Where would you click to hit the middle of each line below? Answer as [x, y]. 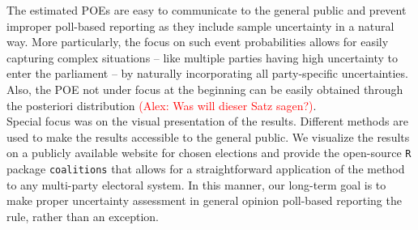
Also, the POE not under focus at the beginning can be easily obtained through [205, 89]
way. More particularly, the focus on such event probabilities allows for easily [198, 42]
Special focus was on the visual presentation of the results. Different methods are [207, 121]
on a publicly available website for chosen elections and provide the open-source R [209, 153]
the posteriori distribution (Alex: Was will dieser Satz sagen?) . [162, 105]
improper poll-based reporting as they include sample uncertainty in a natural [200, 26]
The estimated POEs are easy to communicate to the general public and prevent [207, 10]
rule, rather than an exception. [83, 216]
